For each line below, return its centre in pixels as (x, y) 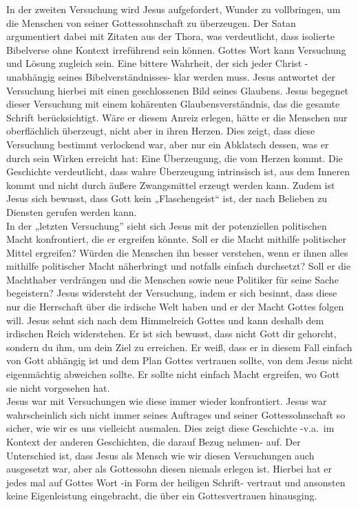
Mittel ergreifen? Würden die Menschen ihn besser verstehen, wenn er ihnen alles (177, 252)
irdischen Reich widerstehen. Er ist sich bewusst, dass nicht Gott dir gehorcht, (171, 334)
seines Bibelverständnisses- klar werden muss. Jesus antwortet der (197, 76)
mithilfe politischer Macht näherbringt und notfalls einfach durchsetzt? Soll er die (179, 266)
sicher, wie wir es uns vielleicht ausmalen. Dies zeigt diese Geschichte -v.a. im (170, 428)
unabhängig (31, 76)
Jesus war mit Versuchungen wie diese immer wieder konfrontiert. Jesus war (167, 401)
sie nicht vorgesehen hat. (58, 387)
